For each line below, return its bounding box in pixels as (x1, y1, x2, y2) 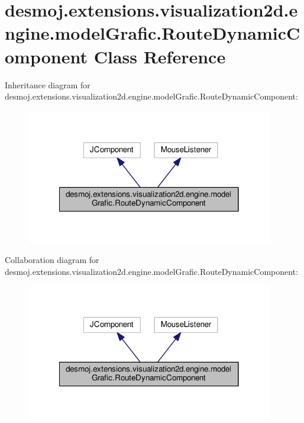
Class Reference (93, 44, 226, 68)
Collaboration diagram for (5, 254, 99, 266)
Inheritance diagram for (5, 78, 90, 91)
